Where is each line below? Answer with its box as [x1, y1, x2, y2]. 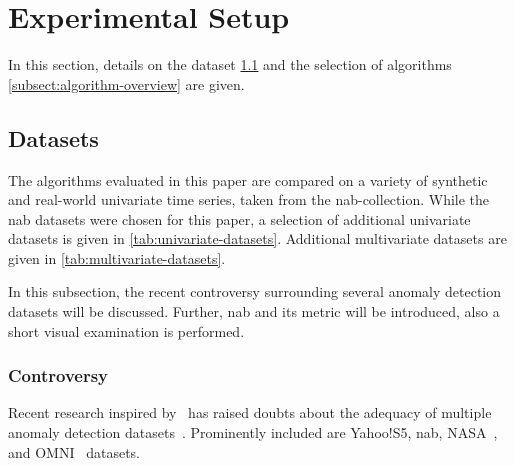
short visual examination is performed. [8, 320, 245, 341]
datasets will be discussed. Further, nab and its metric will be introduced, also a [8, 301, 500, 322]
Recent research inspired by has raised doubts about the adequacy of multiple [8, 402, 492, 423]
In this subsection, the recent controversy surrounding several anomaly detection [8, 281, 502, 302]
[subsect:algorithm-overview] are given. [8, 73, 245, 94]
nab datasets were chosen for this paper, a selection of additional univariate [8, 208, 471, 229]
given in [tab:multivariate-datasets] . [8, 247, 226, 268]
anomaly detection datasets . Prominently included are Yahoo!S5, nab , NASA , [8, 422, 498, 443]
